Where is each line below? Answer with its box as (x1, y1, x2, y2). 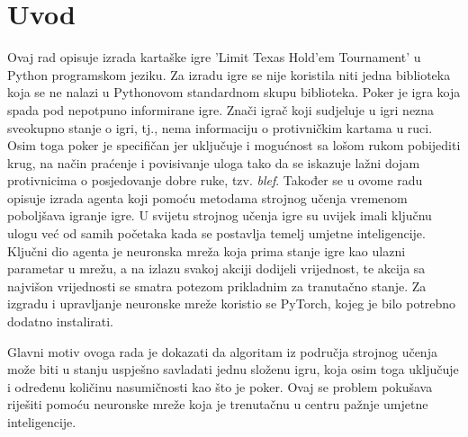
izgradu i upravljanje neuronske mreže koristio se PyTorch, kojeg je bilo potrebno (7, 294, 456, 313)
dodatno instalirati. (7, 312, 113, 331)
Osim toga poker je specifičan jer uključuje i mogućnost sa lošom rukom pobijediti (7, 136, 461, 155)
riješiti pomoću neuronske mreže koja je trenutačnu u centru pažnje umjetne (7, 395, 428, 414)
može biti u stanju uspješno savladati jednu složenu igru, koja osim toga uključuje (7, 360, 459, 379)
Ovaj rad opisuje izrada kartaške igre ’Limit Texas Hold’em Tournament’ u (7, 48, 421, 67)
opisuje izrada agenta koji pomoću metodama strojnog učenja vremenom (7, 188, 408, 207)
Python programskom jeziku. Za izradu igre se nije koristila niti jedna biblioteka (7, 65, 451, 84)
